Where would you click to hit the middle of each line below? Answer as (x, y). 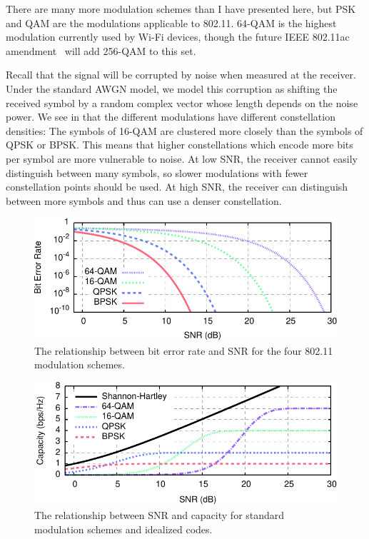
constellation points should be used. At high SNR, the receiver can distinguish (177, 187)
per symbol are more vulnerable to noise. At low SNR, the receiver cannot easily (182, 158)
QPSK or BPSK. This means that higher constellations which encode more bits (180, 145)
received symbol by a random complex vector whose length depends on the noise (182, 102)
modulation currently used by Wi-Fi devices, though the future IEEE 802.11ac (178, 37)
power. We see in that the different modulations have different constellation (171, 117)
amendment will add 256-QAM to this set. (101, 50)
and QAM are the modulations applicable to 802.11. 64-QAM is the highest (171, 22)
